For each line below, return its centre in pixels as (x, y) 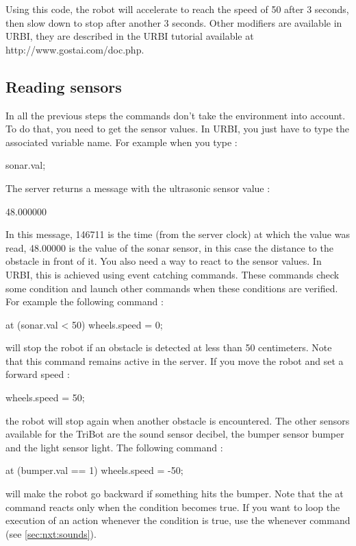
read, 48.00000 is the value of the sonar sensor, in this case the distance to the (169, 247)
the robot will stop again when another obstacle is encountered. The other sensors (178, 420)
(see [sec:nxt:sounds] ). (51, 533)
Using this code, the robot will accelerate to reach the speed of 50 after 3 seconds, (177, 9)
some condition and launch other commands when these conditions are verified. (172, 288)
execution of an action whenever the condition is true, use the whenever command (178, 520)
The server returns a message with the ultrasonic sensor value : (138, 188)
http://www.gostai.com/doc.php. (75, 49)
